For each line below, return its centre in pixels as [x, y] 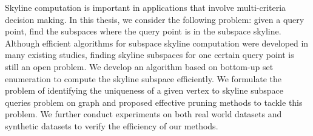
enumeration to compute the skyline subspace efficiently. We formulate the [143, 78]
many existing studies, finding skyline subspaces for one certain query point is [150, 55]
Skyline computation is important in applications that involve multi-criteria [146, 7]
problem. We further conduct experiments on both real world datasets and [143, 114]
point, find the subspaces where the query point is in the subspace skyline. [143, 31]
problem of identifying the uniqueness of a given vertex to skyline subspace [144, 90]
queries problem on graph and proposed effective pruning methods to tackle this [154, 102]
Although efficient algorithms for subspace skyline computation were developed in [157, 43]
